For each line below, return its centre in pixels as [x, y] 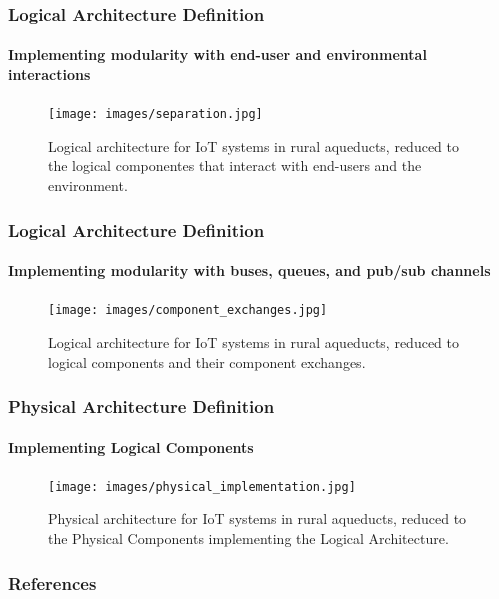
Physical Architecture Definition [141, 406]
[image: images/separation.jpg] [155, 114]
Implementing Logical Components [131, 446]
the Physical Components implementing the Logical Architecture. [248, 538]
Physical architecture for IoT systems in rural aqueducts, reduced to [257, 518]
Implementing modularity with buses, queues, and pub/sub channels [249, 270]
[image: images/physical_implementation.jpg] [202, 486]
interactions [49, 74]
